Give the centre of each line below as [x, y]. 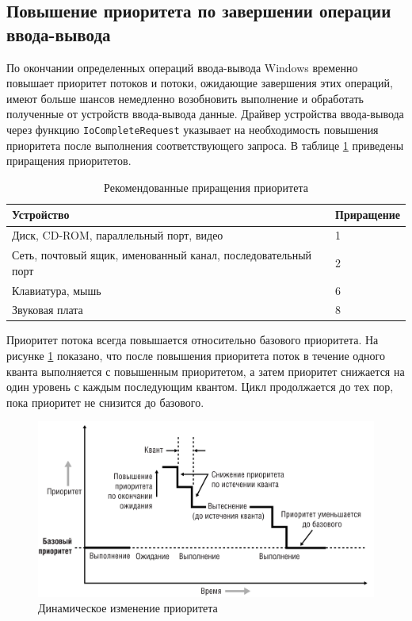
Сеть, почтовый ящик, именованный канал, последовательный [162, 255]
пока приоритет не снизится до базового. [105, 402]
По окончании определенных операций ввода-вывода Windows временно [182, 67]
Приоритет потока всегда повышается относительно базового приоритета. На [193, 340]
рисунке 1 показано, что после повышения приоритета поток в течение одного [196, 356]
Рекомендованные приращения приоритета [206, 187]
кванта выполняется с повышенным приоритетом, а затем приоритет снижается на [206, 371]
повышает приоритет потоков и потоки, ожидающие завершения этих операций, [200, 83]
